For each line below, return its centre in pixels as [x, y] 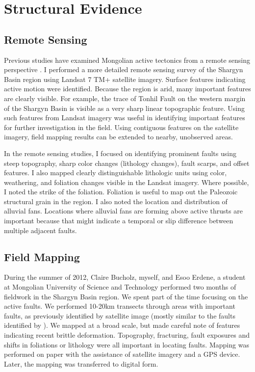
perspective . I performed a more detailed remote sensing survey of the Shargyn [124, 69]
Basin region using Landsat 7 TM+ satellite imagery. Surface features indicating [125, 79]
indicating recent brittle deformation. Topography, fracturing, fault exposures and [127, 335]
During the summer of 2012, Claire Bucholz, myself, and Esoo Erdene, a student [125, 277]
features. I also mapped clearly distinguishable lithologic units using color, [115, 173]
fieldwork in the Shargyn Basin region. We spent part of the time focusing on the [126, 296]
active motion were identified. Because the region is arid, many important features [127, 89]
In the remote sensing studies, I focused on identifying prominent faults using [120, 153]
